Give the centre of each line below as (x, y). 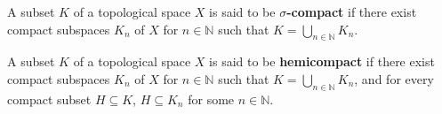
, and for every (394, 78)
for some (211, 99)
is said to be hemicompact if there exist (322, 61)
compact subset (49, 99)
